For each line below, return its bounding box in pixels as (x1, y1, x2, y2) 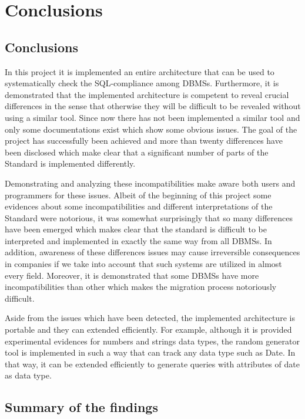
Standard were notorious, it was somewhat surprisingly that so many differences (5, 211, 293, 224)
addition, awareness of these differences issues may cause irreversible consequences (5, 246, 300, 258)
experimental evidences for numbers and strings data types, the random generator (5, 334, 300, 347)
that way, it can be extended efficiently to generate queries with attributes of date (5, 357, 300, 370)
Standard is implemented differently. (5, 157, 136, 170)
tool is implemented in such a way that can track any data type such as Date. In (5, 346, 296, 359)
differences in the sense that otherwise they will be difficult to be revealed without (5, 100, 301, 112)
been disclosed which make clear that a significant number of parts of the (5, 146, 269, 158)
